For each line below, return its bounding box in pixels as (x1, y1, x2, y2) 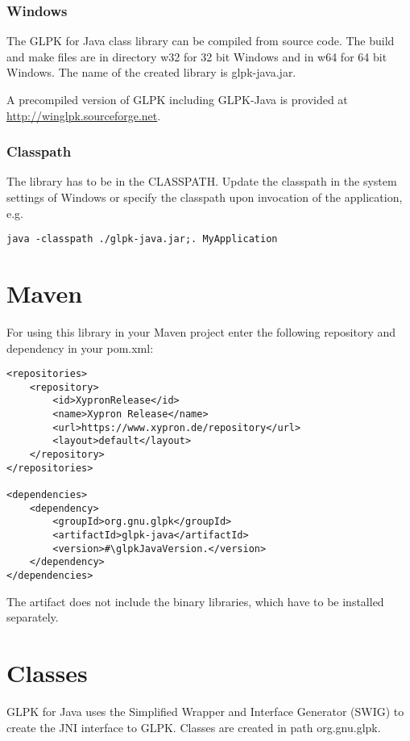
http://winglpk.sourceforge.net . (6, 107, 161, 123)
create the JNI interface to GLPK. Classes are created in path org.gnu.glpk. (6, 718, 381, 735)
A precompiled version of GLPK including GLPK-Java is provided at (6, 91, 348, 107)
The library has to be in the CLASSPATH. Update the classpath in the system (6, 173, 397, 190)
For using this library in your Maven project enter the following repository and (6, 323, 396, 340)
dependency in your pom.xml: (6, 339, 154, 356)
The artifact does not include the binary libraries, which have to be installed (6, 592, 384, 609)
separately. (6, 609, 59, 626)
